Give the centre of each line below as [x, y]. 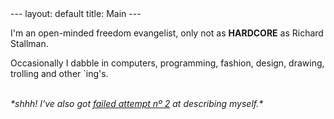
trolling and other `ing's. [59, 73]
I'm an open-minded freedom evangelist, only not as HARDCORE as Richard [167, 33]
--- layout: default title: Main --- [76, 13]
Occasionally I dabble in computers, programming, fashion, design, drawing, [167, 63]
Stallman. [29, 43]
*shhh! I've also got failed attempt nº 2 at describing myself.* [137, 103]
